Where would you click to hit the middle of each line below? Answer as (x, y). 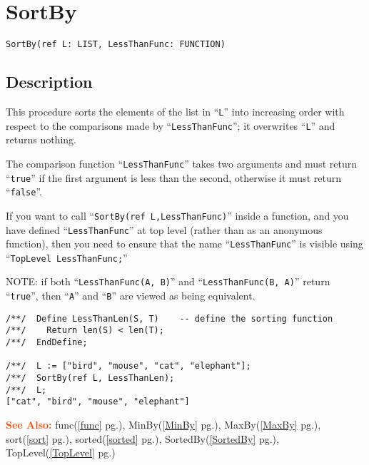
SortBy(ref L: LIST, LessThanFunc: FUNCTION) (116, 45)
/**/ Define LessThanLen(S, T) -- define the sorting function (170, 318)
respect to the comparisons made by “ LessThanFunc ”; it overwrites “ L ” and (171, 125)
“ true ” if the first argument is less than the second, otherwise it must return (173, 177)
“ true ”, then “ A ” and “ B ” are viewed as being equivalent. (131, 296)
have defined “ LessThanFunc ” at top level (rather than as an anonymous (164, 229)
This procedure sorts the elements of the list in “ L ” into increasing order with (175, 111)
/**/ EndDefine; (47, 343)
